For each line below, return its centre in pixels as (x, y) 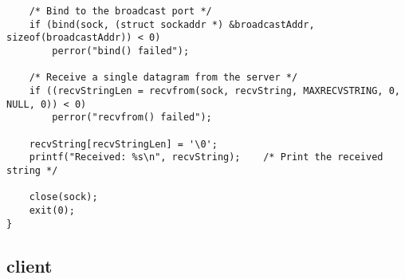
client (29, 265)
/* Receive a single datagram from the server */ (163, 78)
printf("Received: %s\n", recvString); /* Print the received (206, 157)
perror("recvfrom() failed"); (132, 118)
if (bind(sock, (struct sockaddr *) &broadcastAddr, (172, 24)
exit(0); (52, 210)
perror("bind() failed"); (121, 51)
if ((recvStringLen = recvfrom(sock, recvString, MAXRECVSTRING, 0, (214, 90)
